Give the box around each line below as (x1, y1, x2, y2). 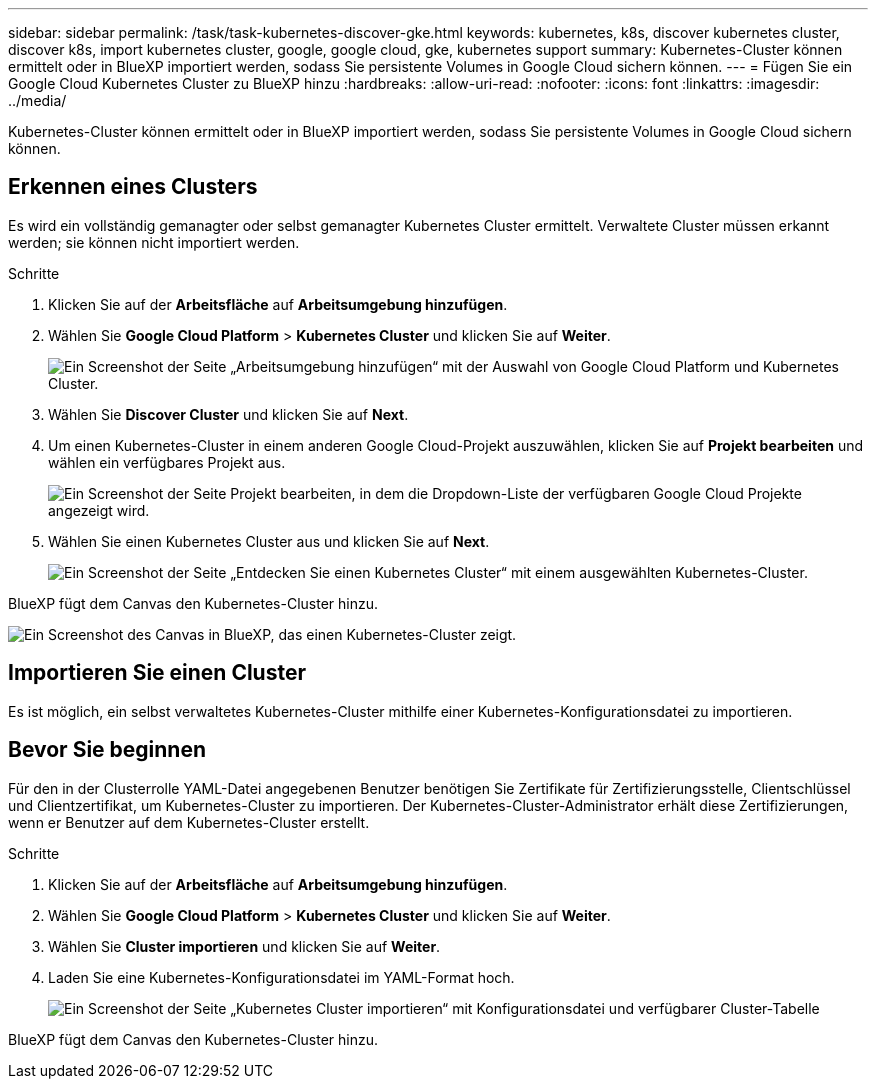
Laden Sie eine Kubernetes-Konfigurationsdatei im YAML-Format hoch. (48, 968, 515, 986)
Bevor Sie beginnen (8, 737, 207, 763)
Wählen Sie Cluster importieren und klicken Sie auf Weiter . (48, 937, 441, 955)
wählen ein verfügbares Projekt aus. (48, 453, 286, 471)
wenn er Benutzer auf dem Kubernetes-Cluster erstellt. (8, 813, 370, 831)
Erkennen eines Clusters (8, 174, 258, 200)
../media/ (8, 92, 67, 109)
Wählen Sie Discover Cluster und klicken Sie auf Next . (48, 405, 409, 423)
